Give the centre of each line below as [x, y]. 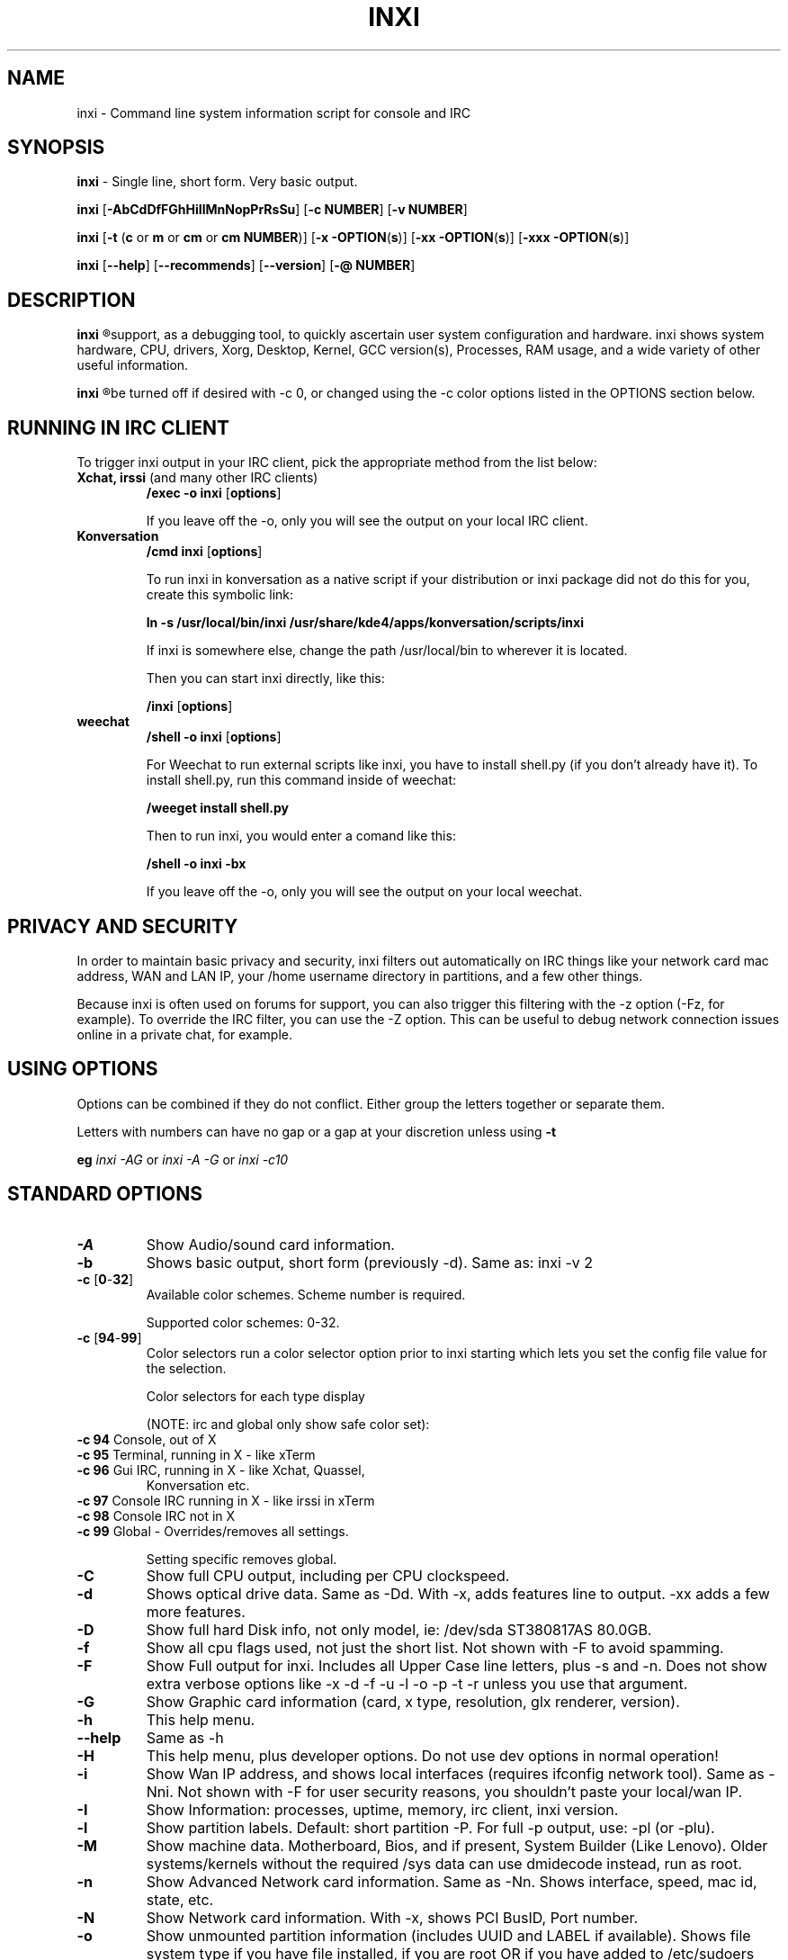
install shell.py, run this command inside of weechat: [301, 780]
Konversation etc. [198, 1485]
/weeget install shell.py [217, 808]
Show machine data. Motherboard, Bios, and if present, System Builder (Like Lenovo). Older [457, 1845]
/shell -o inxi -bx [196, 864]
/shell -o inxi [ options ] [214, 737]
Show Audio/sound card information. [270, 1244]
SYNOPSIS [56, 148]
